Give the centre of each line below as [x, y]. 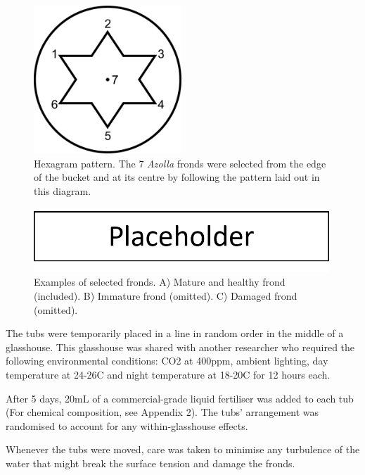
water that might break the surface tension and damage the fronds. [151, 463]
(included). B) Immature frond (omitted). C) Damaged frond [166, 296]
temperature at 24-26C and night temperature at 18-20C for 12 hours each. [168, 374]
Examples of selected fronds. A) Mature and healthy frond [160, 282]
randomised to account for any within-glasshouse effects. [127, 425]
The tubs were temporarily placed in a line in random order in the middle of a [175, 333]
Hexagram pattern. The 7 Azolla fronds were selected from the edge [180, 163]
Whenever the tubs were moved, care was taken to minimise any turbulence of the [183, 449]
